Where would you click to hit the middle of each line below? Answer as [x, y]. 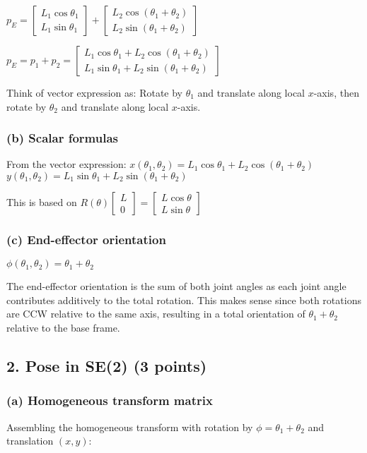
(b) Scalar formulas [62, 138]
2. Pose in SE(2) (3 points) [107, 365]
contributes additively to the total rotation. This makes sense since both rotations [184, 300]
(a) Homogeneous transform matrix [110, 400]
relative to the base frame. [63, 327]
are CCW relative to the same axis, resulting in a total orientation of [156, 314]
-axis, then [336, 92]
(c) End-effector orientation [86, 239]
